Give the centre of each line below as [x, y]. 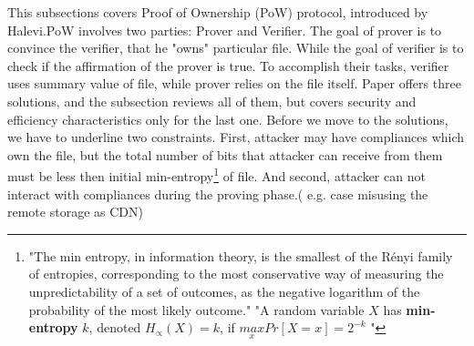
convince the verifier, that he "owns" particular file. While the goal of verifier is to [236, 48]
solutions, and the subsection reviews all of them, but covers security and [212, 101]
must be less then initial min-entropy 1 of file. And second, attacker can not [216, 174]
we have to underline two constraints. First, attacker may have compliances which [236, 137]
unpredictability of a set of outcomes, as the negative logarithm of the [224, 291]
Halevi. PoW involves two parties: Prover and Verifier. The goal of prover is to [225, 30]
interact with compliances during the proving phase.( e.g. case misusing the [218, 193]
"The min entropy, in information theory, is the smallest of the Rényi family [241, 255]
